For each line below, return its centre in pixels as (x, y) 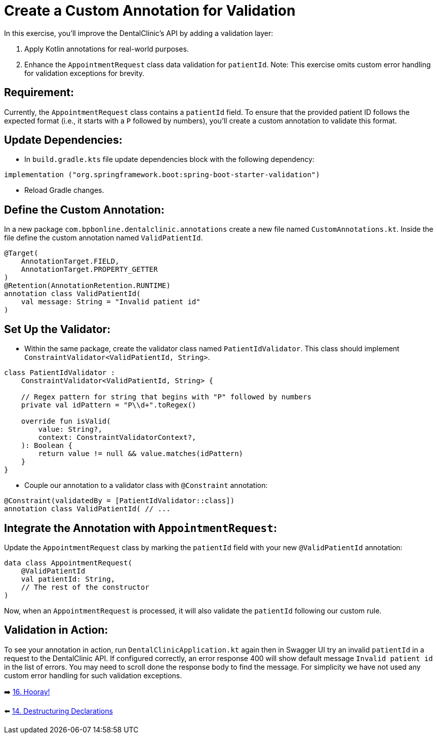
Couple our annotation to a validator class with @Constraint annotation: (146, 485)
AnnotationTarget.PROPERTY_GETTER (89, 270)
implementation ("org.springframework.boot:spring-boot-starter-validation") (162, 175)
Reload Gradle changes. (64, 190)
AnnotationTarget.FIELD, (70, 261)
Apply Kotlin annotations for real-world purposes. (107, 49)
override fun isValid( (66, 421)
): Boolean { (47, 446)
